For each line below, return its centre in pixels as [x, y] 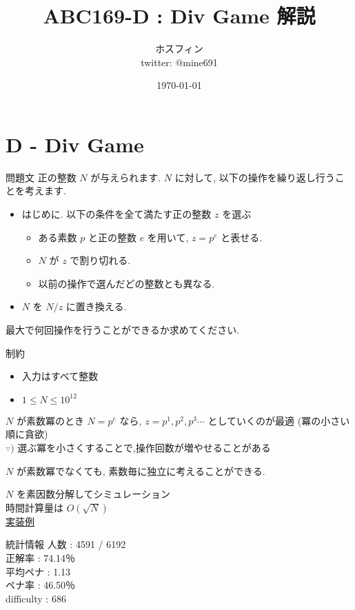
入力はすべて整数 [60, 376]
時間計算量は [34, 507]
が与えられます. [126, 177]
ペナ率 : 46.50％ [41, 585]
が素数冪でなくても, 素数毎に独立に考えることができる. [141, 470]
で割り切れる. [100, 260]
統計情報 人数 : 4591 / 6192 [66, 544]
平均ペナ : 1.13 [38, 571]
